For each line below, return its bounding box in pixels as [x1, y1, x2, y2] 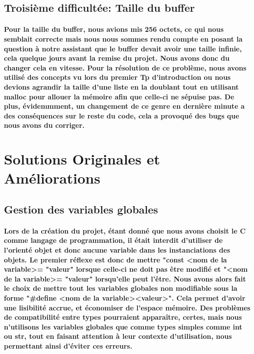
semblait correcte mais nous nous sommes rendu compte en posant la [4, 33, 243, 44]
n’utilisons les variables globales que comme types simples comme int [4, 321, 242, 331]
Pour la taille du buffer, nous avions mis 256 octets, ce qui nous [4, 24, 224, 34]
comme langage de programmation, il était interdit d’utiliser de [4, 235, 223, 245]
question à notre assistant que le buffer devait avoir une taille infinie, [4, 43, 242, 53]
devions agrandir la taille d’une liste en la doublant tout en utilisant [4, 81, 239, 92]
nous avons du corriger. [4, 120, 85, 130]
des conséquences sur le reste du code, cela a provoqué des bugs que [4, 110, 239, 120]
